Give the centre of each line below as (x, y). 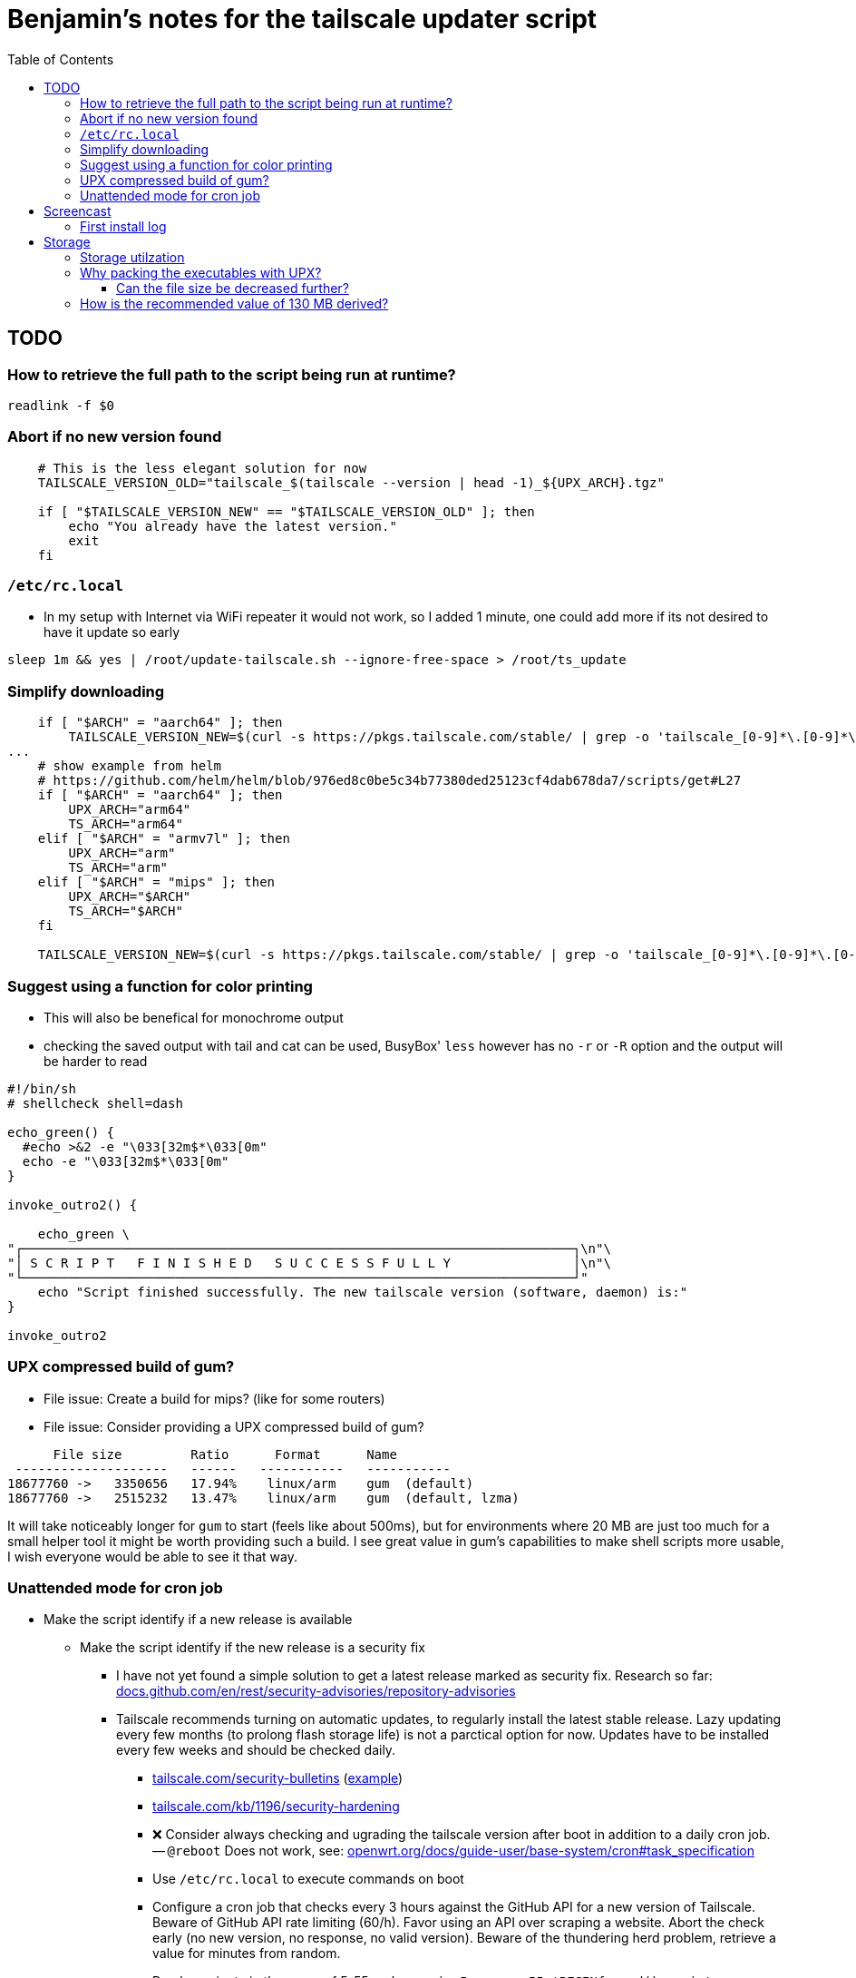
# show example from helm (130, 766)
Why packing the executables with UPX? (201, 272)
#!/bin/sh (42, 1088)
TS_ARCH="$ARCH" (126, 911)
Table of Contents (61, 59)
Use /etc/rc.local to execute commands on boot (308, 1879)
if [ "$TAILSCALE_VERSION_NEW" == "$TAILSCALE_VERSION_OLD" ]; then (286, 511)
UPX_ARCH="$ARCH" (130, 897)
